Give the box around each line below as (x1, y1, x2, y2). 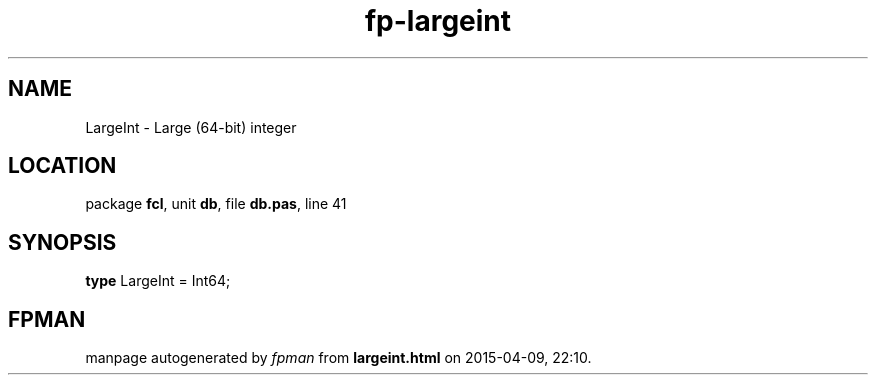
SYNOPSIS (8, 229, 117, 255)
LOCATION (8, 153, 117, 179)
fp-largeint (364, 4, 512, 38)
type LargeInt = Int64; (85, 272, 231, 290)
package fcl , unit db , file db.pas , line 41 (85, 195, 347, 213)
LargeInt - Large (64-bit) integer (85, 118, 297, 136)
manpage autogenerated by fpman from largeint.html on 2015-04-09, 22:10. (85, 349, 592, 367)
